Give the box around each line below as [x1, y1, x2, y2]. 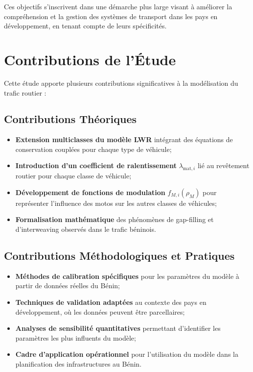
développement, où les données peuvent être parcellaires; [15, 306, 185, 317]
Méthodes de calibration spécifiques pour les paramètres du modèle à [15, 271, 239, 281]
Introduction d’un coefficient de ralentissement [15, 160, 177, 171]
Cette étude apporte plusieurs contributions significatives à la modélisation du [4, 77, 238, 88]
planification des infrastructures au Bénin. [15, 359, 142, 369]
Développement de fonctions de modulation [15, 187, 165, 197]
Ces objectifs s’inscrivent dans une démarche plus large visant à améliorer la [4, 1, 232, 11]
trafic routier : [4, 87, 46, 98]
